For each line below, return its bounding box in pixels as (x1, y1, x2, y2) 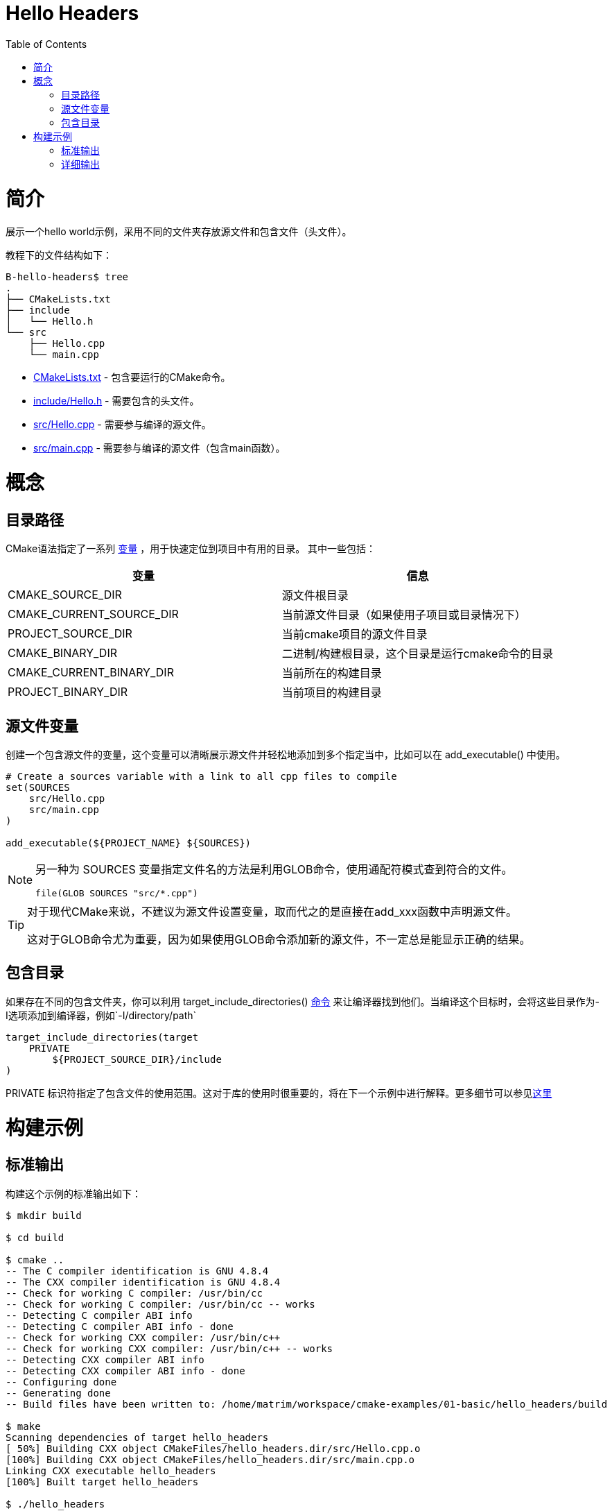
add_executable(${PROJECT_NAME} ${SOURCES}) (6, 837, 252, 849)
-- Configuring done (6, 1376, 117, 1388)
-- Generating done (6, 1387, 111, 1399)
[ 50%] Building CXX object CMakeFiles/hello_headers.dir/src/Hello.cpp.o (6, 1442, 421, 1454)
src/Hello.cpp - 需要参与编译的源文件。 (33, 418, 211, 431)
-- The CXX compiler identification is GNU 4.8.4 (6, 1276, 281, 1288)
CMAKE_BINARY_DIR (8, 646, 117, 660)
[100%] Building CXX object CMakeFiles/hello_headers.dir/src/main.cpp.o (6, 1453, 415, 1465)
